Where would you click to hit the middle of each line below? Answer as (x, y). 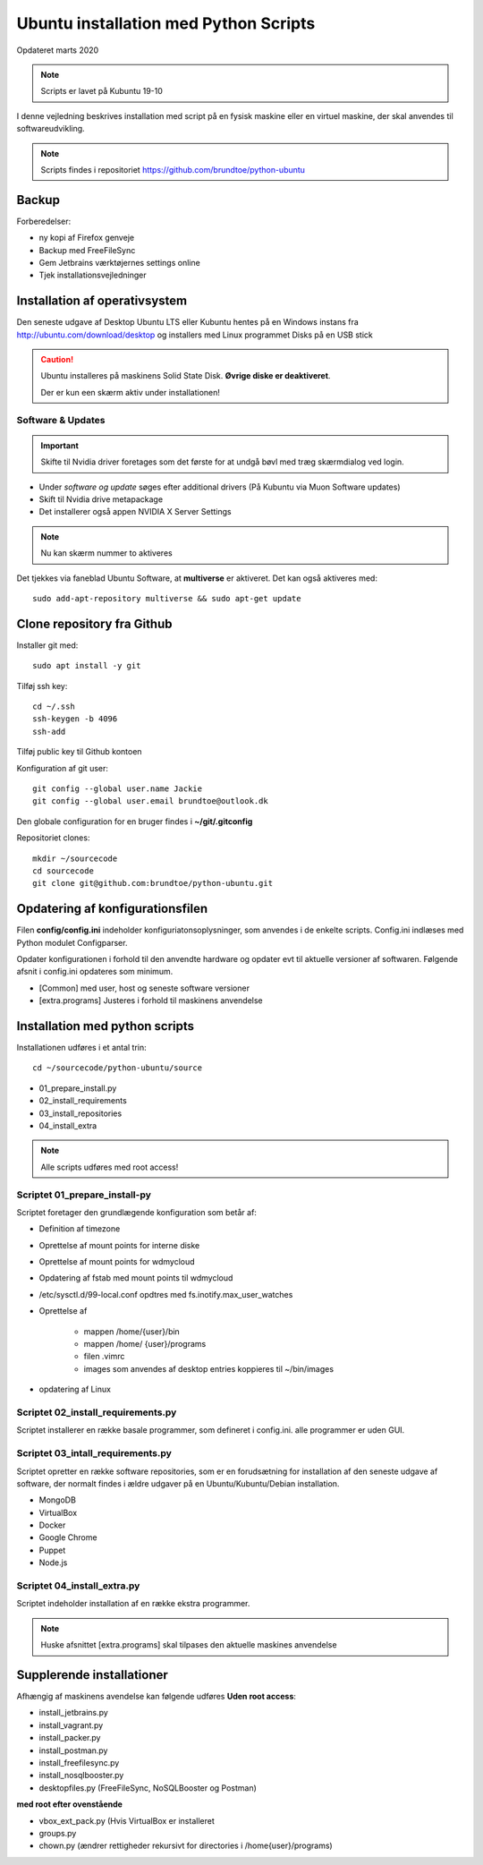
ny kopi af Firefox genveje (86, 238)
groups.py (58, 1833)
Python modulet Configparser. (72, 942)
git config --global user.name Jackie (118, 788)
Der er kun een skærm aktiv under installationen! (131, 392)
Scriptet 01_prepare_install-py (84, 1195)
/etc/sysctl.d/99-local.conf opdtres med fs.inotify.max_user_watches (166, 1294)
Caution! (57, 360)
